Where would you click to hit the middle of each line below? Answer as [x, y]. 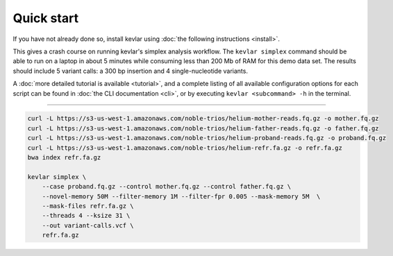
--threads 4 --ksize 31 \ [86, 216]
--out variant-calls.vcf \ [88, 225]
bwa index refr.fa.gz [64, 157]
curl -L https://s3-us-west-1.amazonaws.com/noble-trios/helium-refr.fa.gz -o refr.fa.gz [185, 148]
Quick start [46, 18]
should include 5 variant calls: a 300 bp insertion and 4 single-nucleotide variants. [130, 71]
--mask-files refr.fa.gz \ [88, 206]
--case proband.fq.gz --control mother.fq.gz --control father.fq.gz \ [167, 187]
